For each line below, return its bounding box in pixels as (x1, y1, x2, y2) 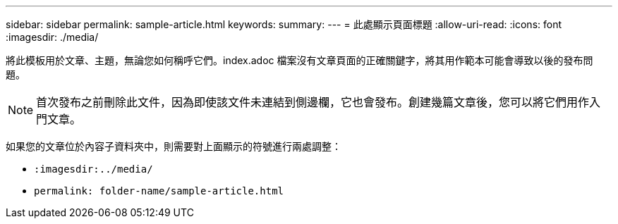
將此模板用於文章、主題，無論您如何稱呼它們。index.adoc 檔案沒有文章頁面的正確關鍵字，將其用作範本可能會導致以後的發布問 (6, 54, 593, 66)
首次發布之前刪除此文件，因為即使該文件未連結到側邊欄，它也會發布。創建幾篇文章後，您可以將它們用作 (36, 95, 590, 109)
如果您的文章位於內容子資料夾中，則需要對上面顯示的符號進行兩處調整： (6, 140, 341, 152)
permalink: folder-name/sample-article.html (34, 185, 284, 197)
